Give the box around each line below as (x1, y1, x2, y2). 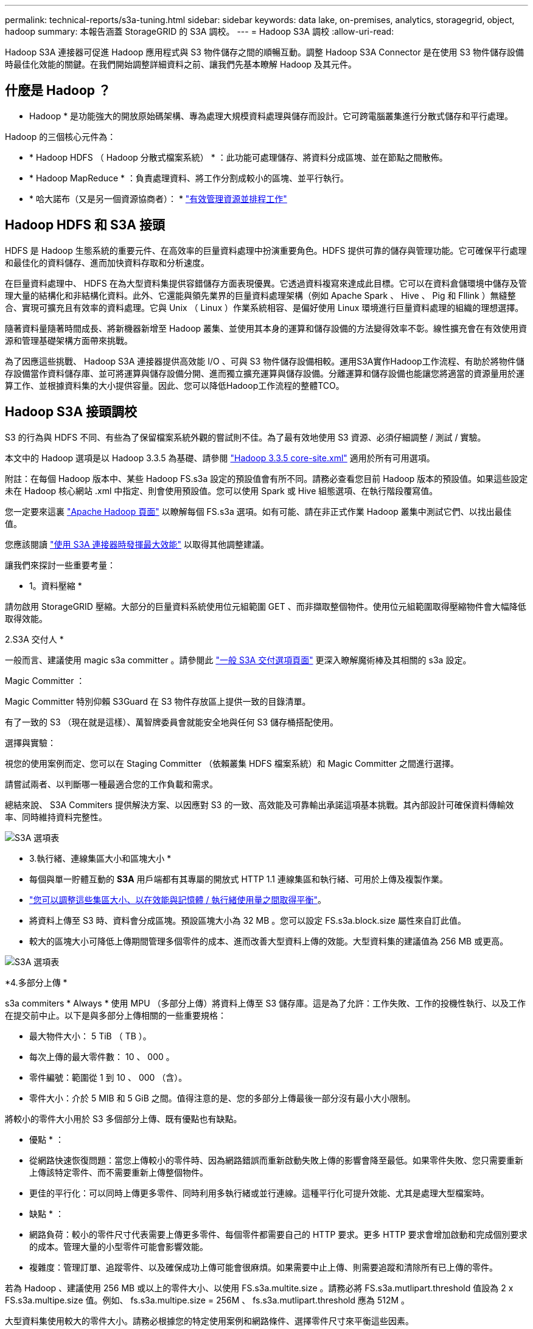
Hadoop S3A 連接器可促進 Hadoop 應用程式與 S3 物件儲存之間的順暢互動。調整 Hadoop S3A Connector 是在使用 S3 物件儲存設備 (5, 47, 524, 57)
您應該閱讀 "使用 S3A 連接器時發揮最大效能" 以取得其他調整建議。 (5, 539, 270, 549)
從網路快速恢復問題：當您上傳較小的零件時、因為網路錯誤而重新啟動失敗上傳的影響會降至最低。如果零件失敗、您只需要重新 (29, 1154, 523, 1165)
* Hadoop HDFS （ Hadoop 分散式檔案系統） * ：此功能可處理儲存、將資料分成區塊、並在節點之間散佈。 (29, 152, 448, 162)
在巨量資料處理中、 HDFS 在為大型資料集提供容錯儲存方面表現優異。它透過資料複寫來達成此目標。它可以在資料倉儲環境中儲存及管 (5, 277, 527, 288)
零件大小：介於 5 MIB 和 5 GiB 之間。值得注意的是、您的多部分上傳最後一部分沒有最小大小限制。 (29, 1092, 416, 1103)
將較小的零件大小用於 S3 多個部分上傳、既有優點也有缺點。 (5, 1113, 242, 1124)
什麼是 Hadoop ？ (5, 83, 111, 99)
